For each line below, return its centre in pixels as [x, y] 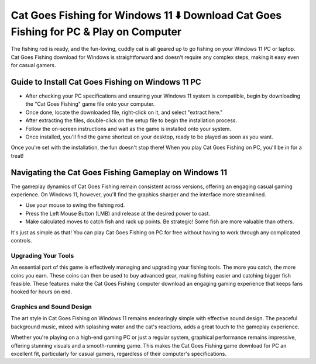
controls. [21, 241]
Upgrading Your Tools [42, 255]
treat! [17, 155]
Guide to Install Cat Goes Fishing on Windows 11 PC [106, 82]
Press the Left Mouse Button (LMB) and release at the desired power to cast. [118, 213]
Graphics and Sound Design [51, 307]
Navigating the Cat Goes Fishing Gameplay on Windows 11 [119, 172]
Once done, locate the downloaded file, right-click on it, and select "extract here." [124, 112]
